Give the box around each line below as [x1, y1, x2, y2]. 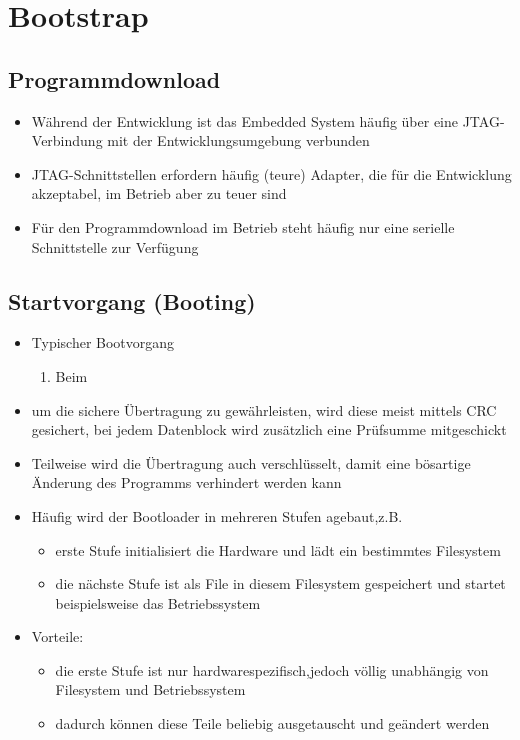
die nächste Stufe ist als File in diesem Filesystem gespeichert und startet [55, 573, 506, 594]
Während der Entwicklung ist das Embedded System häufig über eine [31, 110, 459, 131]
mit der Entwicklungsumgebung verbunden [107, 130, 370, 151]
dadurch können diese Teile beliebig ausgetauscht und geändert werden [55, 713, 490, 734]
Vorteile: [31, 626, 84, 647]
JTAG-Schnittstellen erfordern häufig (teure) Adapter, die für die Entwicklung [31, 163, 512, 184]
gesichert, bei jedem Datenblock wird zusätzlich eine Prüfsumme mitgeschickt [31, 419, 507, 440]
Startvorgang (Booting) [8, 285, 256, 316]
